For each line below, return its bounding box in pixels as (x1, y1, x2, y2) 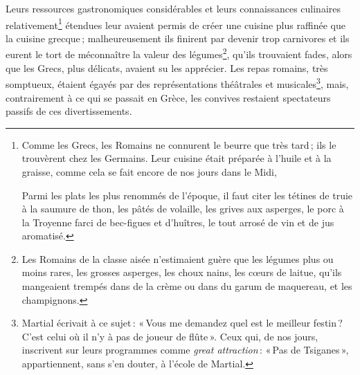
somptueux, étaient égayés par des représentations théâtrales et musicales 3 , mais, (6, 75, 349, 91)
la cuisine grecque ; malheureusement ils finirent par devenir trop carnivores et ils (6, 30, 350, 45)
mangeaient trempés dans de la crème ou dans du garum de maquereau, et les (21, 279, 352, 293)
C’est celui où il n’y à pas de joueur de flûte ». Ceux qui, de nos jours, (21, 329, 318, 343)
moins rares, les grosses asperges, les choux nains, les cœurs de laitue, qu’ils (21, 265, 342, 280)
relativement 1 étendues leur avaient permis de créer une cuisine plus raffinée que (6, 15, 345, 32)
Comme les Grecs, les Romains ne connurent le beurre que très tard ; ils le (21, 137, 336, 152)
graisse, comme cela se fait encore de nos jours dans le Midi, (21, 164, 277, 179)
